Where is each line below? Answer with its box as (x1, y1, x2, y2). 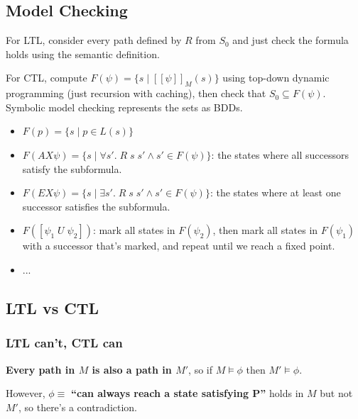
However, (6, 386, 45, 401)
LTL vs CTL (6, 296, 99, 318)
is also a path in (92, 362, 172, 376)
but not (320, 386, 353, 401)
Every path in (6, 362, 75, 376)
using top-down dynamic (222, 70, 330, 85)
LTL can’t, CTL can (6, 334, 123, 352)
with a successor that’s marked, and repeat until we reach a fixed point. (22, 238, 335, 253)
